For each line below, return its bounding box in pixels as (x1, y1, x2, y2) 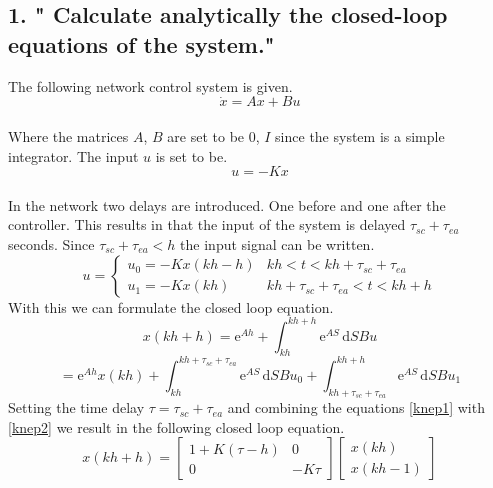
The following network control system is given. (8, 75, 293, 96)
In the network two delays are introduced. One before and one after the (8, 194, 446, 215)
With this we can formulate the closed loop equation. (8, 296, 334, 317)
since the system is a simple (275, 126, 445, 146)
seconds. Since (8, 233, 95, 254)
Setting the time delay (8, 397, 145, 418)
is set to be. (155, 145, 228, 166)
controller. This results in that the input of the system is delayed (8, 214, 406, 235)
